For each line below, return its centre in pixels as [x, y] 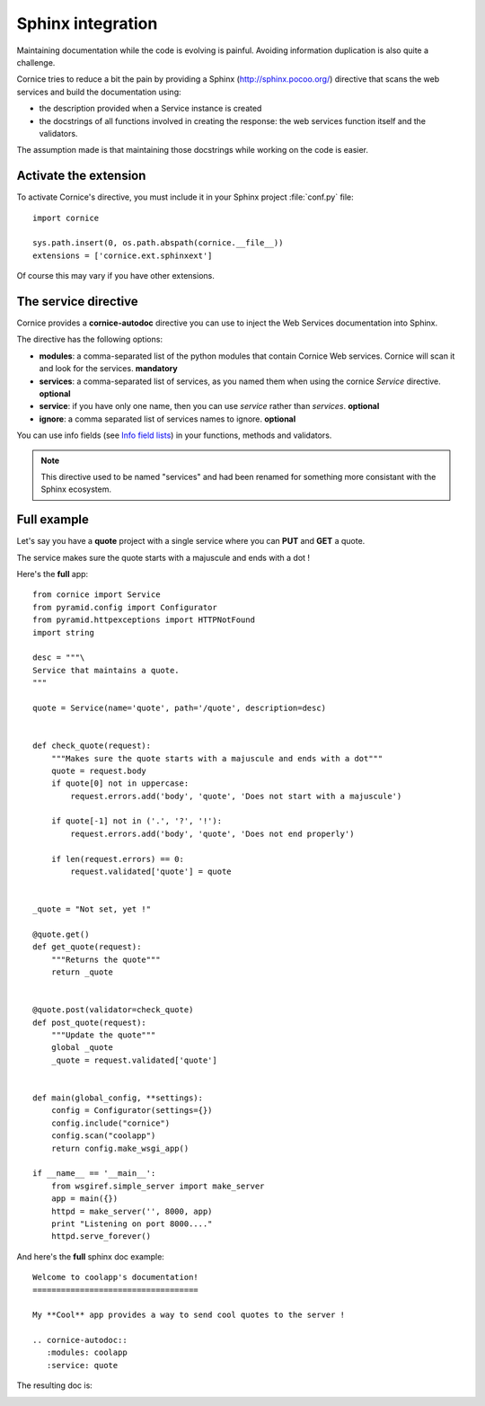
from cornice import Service [97, 595]
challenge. [36, 62]
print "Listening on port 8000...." [132, 1224]
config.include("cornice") [110, 1123]
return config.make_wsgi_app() [120, 1148]
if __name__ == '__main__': [94, 1174]
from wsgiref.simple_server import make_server [158, 1186]
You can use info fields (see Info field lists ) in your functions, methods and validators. [174, 435]
